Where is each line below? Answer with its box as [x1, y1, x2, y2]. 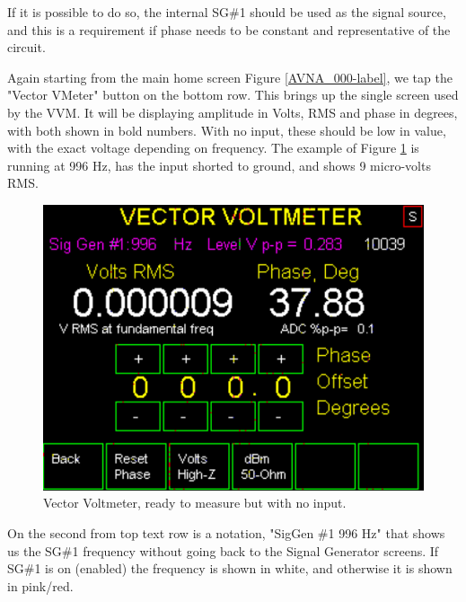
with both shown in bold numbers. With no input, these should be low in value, [7, 120, 446, 139]
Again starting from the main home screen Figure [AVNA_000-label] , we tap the [7, 67, 453, 86]
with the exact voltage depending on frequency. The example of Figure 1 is [7, 138, 419, 157]
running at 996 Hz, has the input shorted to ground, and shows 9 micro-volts [7, 155, 431, 174]
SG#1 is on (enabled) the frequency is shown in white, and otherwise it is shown [7, 559, 453, 578]
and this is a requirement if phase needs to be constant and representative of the [7, 20, 451, 39]
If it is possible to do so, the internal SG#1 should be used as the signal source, [7, 3, 446, 21]
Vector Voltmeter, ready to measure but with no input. [43, 493, 347, 512]
